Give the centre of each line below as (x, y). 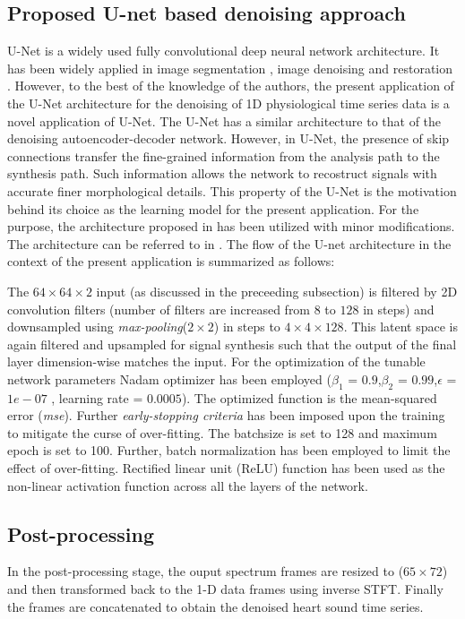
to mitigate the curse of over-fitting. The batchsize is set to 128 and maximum (222, 432)
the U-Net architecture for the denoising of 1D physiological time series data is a (228, 103)
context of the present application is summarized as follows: (171, 261)
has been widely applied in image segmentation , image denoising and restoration (230, 68)
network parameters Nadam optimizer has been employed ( (169, 378)
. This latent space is (400, 327)
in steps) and (399, 309)
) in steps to (247, 327)
